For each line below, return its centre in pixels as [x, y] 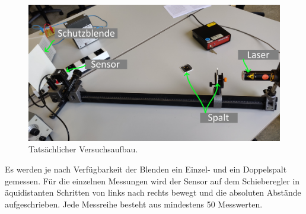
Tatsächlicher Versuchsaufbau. [83, 149]
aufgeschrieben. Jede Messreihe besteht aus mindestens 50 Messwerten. [134, 204]
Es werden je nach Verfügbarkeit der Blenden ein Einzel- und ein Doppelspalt [146, 169]
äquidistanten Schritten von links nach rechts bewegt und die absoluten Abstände [153, 192]
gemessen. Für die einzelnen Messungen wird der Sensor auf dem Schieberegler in [152, 181]
